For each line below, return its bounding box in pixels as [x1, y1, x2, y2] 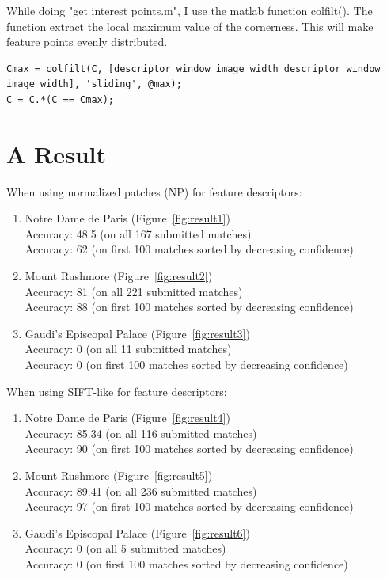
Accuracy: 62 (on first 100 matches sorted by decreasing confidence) [25, 241, 354, 257]
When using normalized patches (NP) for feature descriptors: [6, 183, 302, 200]
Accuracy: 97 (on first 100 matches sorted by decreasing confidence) [25, 498, 354, 515]
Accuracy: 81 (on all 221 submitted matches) [25, 283, 243, 299]
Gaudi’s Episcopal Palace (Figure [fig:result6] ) [25, 524, 250, 541]
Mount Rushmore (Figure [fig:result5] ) [25, 467, 213, 483]
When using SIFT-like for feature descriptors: [6, 382, 227, 399]
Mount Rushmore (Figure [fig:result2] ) [25, 268, 213, 284]
